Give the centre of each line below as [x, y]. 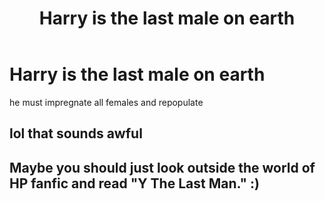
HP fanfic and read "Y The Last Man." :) [134, 183]
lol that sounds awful [76, 133]
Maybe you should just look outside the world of [162, 167]
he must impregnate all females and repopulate [106, 102]
